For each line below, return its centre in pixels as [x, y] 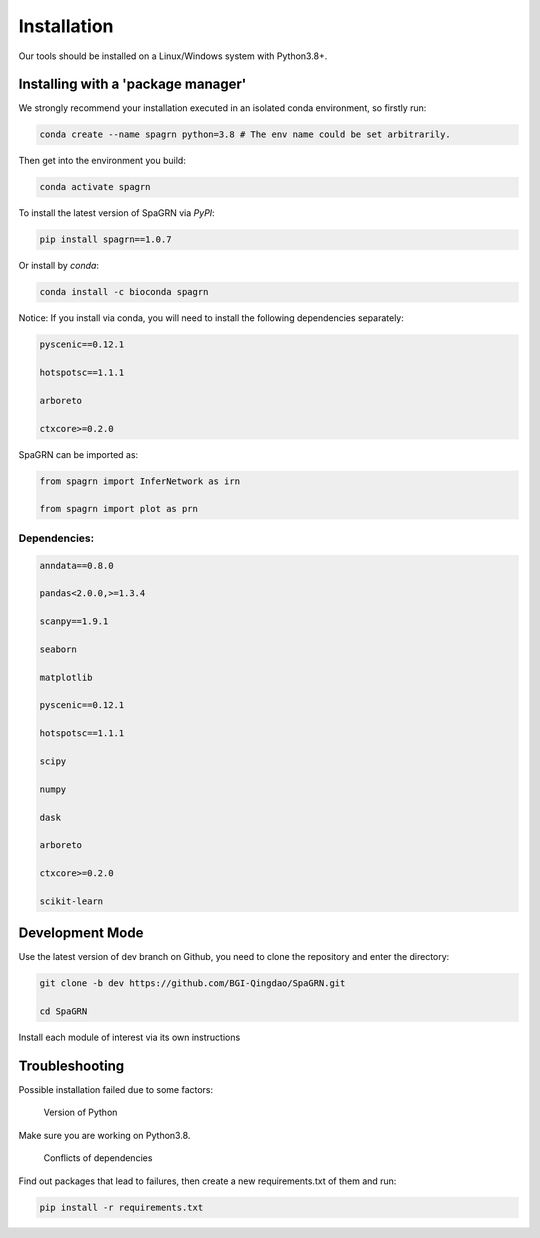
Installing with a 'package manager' [132, 84]
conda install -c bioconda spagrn [124, 292]
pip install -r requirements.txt [121, 1207]
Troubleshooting [71, 1065]
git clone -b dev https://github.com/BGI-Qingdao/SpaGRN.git [192, 983]
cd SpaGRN [63, 1011]
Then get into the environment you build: [102, 161]
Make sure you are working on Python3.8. [104, 1135]
